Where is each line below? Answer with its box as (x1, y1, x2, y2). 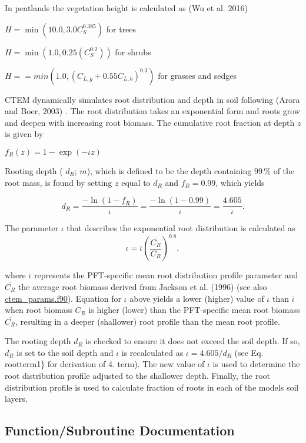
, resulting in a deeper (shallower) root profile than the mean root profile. (15, 315, 280, 327)
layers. (5, 392, 28, 405)
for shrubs (115, 45, 151, 58)
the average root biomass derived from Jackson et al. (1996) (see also (18, 280, 267, 292)
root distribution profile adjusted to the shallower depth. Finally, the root (5, 369, 271, 382)
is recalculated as (121, 346, 184, 358)
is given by (5, 128, 44, 140)
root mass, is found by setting (5, 176, 112, 188)
